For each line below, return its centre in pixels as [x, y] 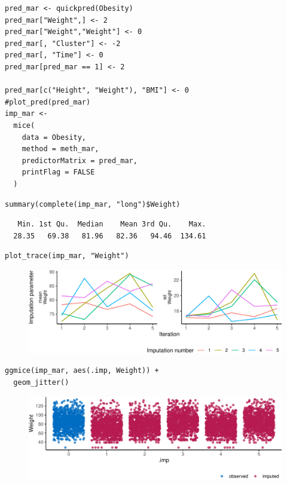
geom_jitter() [41, 383]
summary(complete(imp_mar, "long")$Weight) [93, 204]
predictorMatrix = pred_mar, [80, 160]
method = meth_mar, [60, 149]
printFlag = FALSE [58, 172]
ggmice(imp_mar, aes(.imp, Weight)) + [82, 371]
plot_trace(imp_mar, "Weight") [67, 256]
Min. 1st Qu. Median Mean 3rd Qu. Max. [112, 224]
